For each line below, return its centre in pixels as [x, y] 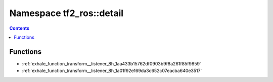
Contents [19, 28]
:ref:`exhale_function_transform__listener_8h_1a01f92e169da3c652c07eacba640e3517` [112, 71]
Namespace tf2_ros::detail [66, 13]
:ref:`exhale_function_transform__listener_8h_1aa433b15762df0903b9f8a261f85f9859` [112, 63]
